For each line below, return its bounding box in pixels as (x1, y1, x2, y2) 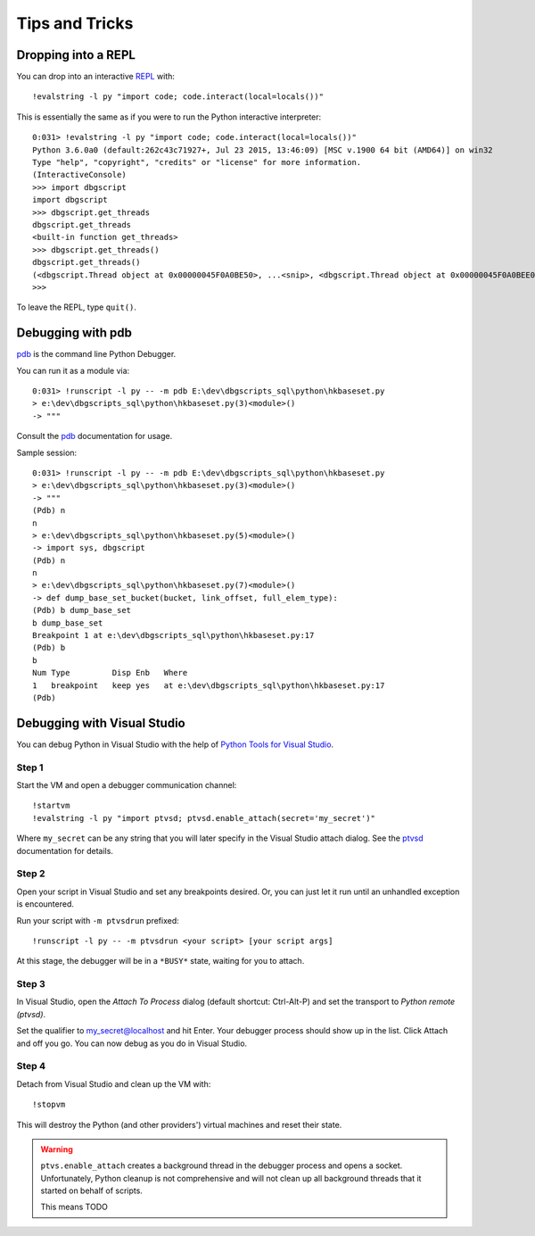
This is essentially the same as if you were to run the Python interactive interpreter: (16, 112, 322, 122)
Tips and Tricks (16, 13, 134, 33)
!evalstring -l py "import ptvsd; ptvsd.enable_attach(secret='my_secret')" (32, 813, 376, 823)
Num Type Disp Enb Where (32, 668, 188, 678)
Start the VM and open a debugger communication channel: (16, 780, 237, 791)
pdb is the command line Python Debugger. (16, 349, 177, 360)
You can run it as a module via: (16, 365, 130, 376)
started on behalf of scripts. (40, 1185, 143, 1196)
